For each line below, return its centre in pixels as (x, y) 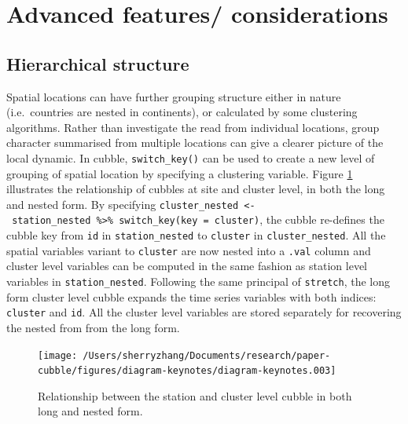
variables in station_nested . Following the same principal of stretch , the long (198, 281)
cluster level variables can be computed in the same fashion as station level (187, 266)
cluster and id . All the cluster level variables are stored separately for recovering (204, 312)
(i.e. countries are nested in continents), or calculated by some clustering (182, 112)
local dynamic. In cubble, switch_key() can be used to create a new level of (191, 157)
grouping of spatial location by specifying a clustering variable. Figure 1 (180, 173)
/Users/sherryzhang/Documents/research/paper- (207, 355)
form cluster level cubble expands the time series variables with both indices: (191, 296)
